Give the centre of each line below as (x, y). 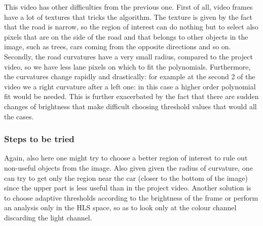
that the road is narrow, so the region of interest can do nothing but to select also (131, 27)
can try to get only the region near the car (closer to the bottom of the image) (126, 177)
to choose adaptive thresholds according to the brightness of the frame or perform (131, 197)
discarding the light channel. (48, 217)
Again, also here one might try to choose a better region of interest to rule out (126, 158)
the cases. (19, 116)
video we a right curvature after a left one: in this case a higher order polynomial (130, 86)
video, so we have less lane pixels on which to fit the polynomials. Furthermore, (127, 66)
